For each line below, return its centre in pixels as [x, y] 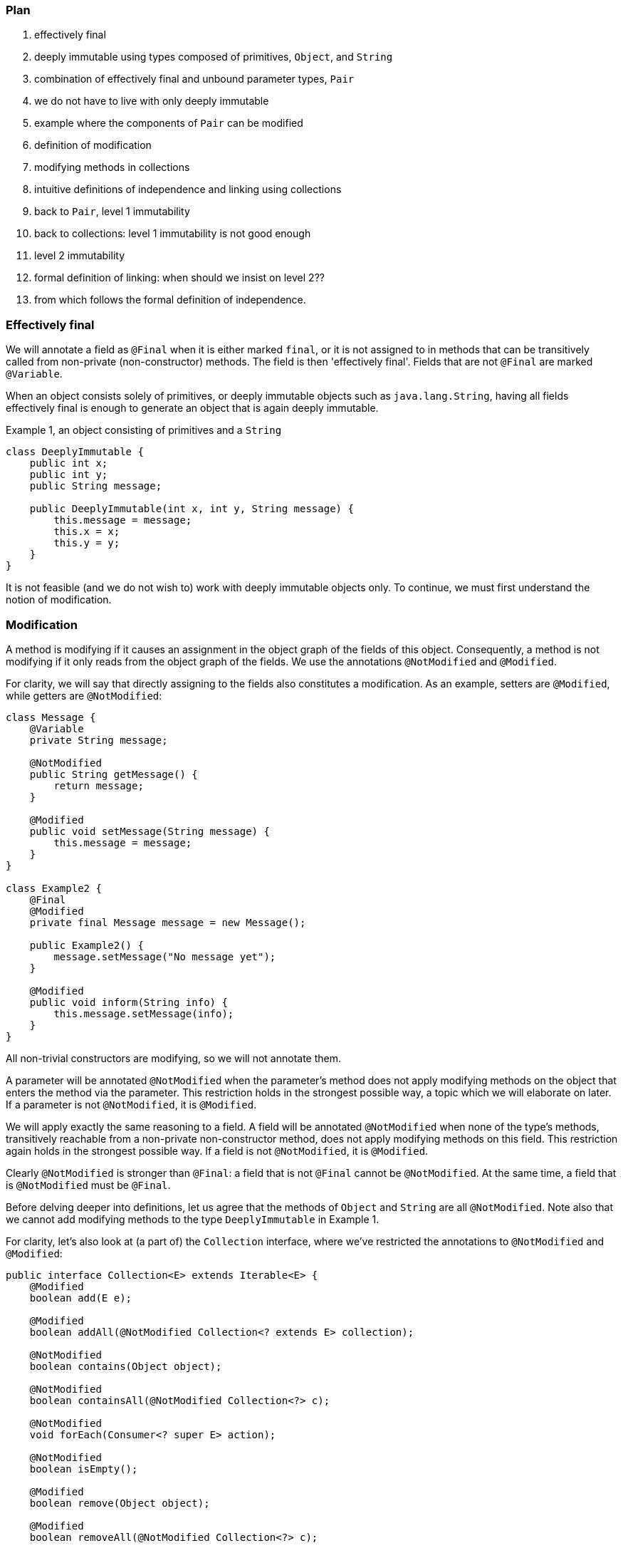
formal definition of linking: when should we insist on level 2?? [179, 278]
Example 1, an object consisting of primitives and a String [144, 430]
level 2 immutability [80, 256]
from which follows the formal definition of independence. [170, 300]
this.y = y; [87, 543]
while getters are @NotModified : [84, 695]
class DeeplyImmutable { [75, 452]
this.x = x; [87, 532]
